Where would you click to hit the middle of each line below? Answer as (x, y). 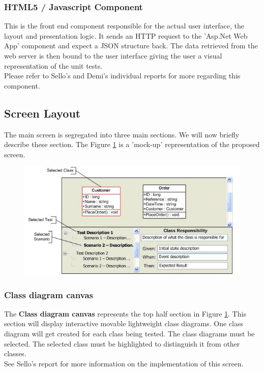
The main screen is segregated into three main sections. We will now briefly (122, 134)
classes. (15, 353)
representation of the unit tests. (53, 65)
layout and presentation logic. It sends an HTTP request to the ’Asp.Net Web (126, 35)
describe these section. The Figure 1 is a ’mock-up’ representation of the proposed (132, 144)
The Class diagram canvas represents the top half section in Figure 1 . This (125, 313)
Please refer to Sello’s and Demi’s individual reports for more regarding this (122, 76)
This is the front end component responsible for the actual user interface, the (124, 26)
